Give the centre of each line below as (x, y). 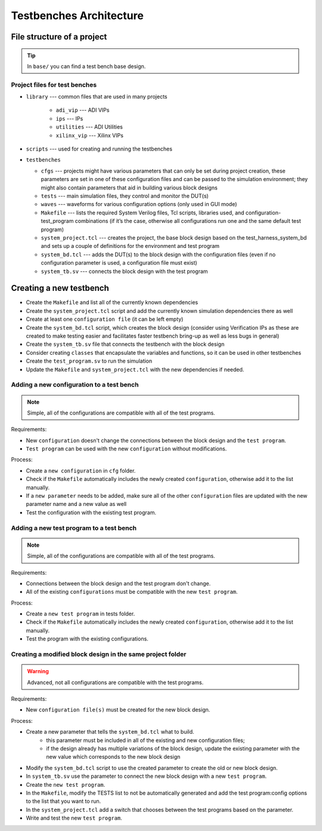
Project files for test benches (54, 85)
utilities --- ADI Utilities (89, 127)
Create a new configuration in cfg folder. (81, 470)
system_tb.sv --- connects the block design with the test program (124, 271)
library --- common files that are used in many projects (97, 97)
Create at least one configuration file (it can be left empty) (105, 319)
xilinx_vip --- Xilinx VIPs (89, 135)
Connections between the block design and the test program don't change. (118, 583)
